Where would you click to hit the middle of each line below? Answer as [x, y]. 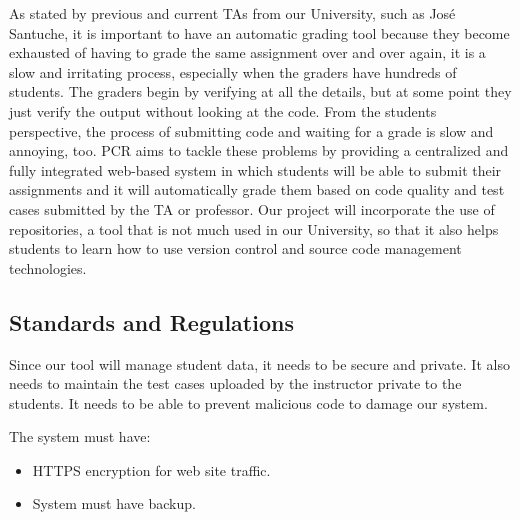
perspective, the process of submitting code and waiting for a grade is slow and [251, 130]
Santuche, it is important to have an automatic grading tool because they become [259, 32]
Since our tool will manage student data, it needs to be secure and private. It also [259, 363]
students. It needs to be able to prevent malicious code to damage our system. [248, 402]
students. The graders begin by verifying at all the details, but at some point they [260, 91]
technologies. [48, 267]
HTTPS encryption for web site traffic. [151, 469]
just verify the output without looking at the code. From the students [223, 110]
